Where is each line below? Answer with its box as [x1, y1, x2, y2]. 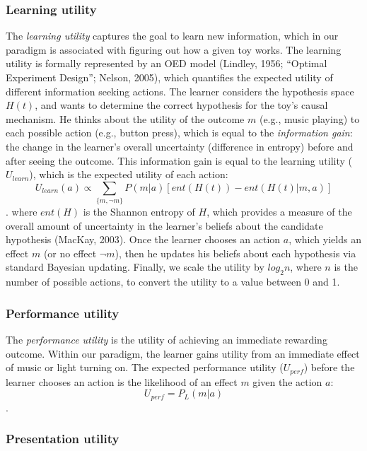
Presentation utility [6, 430, 120, 447]
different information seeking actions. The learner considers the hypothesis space [6, 83, 354, 98]
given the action [252, 374, 322, 389]
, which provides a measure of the [206, 204, 352, 219]
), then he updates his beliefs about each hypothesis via [115, 245, 356, 260]
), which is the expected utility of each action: [29, 167, 228, 182]
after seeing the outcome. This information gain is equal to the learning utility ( [6, 153, 352, 168]
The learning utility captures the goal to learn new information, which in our [6, 28, 339, 43]
